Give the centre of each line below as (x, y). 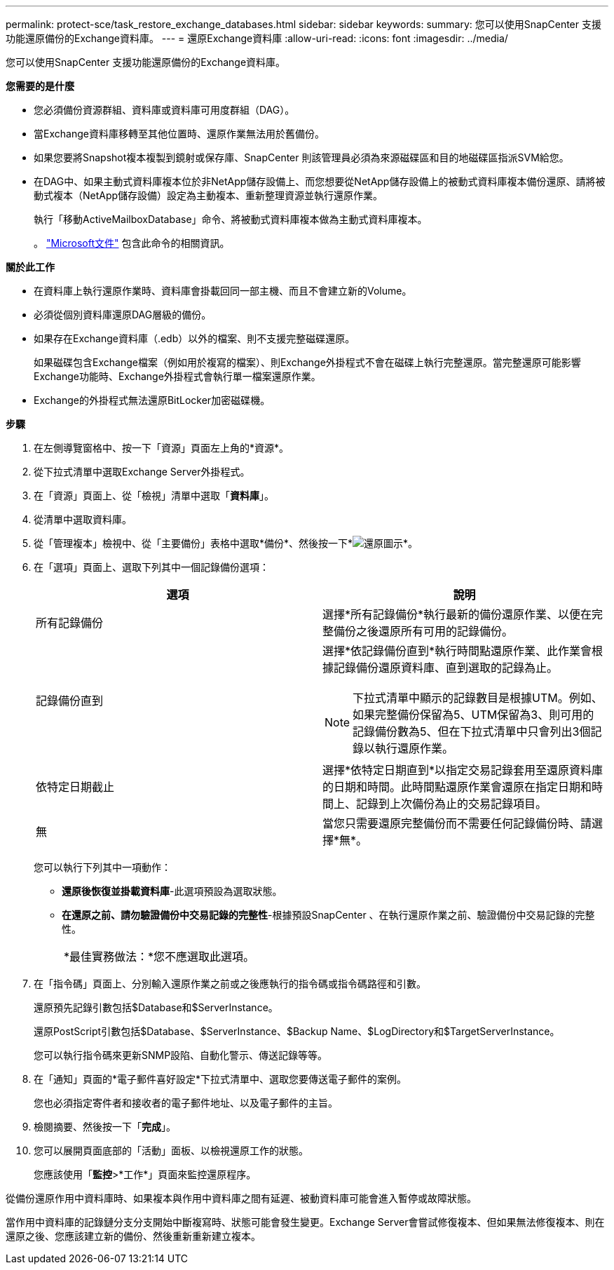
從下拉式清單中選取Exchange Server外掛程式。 (142, 472)
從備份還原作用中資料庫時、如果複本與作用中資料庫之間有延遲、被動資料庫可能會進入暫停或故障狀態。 (241, 1198)
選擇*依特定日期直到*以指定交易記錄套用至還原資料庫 (463, 770)
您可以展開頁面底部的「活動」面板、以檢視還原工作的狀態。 (171, 1150)
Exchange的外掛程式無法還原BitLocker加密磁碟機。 (152, 400)
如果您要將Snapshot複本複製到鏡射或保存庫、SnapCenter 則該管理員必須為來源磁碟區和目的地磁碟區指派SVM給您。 (301, 157)
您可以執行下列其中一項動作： (102, 867)
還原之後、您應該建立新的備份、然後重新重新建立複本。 (133, 1236)
